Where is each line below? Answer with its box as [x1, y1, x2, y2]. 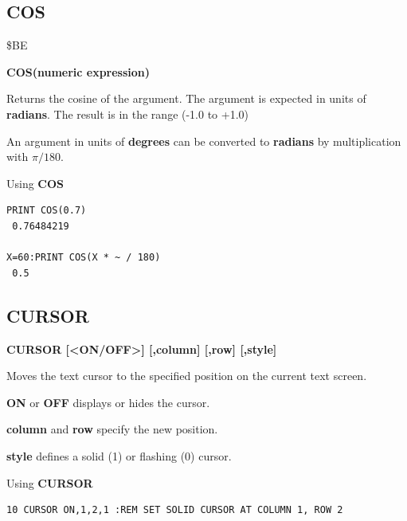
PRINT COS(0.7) [6, 205, 87, 217]
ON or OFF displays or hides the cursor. [6, 394, 210, 410]
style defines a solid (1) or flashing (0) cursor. [6, 447, 232, 464]
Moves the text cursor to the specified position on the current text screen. [6, 367, 367, 384]
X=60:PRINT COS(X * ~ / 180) [6, 252, 161, 264]
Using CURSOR [6, 474, 93, 491]
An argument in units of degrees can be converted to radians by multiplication [6, 132, 401, 149]
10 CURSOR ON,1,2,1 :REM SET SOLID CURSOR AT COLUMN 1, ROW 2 [6, 504, 343, 516]
